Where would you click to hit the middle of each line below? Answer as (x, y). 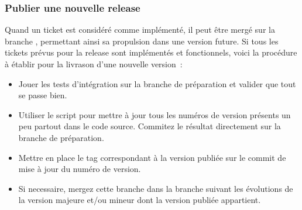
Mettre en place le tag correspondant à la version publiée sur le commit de (152, 157)
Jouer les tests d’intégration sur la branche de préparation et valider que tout (157, 83)
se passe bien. (43, 95)
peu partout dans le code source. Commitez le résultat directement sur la (150, 126)
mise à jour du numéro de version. (80, 169)
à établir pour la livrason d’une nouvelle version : (94, 64)
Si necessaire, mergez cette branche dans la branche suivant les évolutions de (156, 188)
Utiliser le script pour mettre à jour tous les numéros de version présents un (155, 114)
